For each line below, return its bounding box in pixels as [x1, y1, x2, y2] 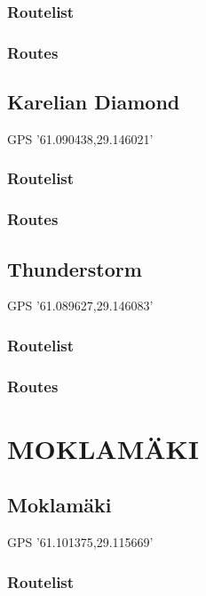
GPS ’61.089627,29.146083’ [7, 296, 154, 315]
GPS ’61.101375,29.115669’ [7, 533, 154, 552]
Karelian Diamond [7, 88, 180, 116]
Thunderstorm [7, 254, 142, 282]
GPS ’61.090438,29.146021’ [7, 129, 154, 148]
